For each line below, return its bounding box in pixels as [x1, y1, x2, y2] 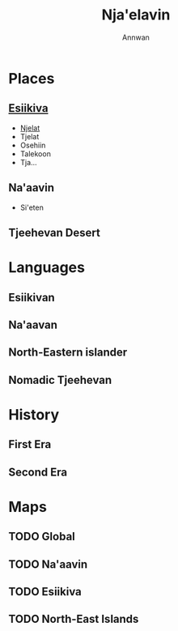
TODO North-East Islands [8, 612, 139, 626]
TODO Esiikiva [8, 585, 83, 599]
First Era [8, 437, 52, 451]
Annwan [122, 32, 150, 42]
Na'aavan [8, 318, 58, 331]
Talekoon [19, 148, 51, 159]
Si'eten [19, 203, 44, 212]
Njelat [19, 123, 40, 133]
